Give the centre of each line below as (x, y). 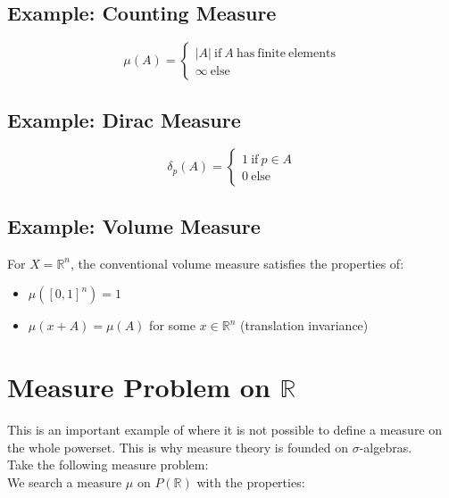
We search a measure (65, 481)
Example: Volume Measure (134, 225)
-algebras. (386, 447)
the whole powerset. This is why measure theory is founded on (178, 447)
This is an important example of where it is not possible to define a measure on (225, 429)
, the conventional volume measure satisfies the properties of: (237, 263)
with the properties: (251, 481)
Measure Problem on (139, 386)
